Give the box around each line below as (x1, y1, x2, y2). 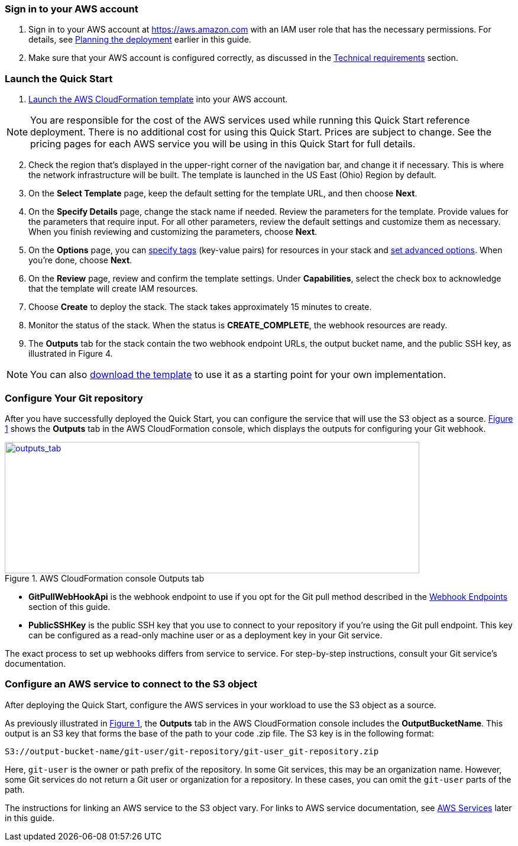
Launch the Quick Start (5, 72, 113, 85)
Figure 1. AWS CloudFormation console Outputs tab (5, 573, 205, 583)
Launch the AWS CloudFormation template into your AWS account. (28, 94, 288, 105)
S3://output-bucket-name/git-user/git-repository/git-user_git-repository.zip (5, 746, 379, 756)
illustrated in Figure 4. (28, 348, 113, 359)
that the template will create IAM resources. (28, 283, 198, 294)
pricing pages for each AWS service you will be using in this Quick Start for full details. (30, 138, 416, 150)
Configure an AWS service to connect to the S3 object (5, 678, 258, 690)
